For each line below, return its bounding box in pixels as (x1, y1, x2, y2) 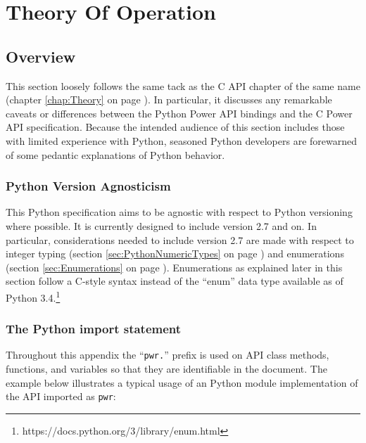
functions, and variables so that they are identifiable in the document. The (6, 361, 327, 376)
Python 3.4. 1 (6, 288, 61, 304)
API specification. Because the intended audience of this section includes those (6, 120, 345, 134)
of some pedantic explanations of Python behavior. (6, 147, 225, 162)
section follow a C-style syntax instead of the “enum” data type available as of (6, 274, 343, 288)
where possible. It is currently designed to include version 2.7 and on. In (6, 218, 317, 233)
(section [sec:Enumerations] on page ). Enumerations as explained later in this (6, 259, 343, 274)
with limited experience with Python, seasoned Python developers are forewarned (6, 133, 357, 148)
